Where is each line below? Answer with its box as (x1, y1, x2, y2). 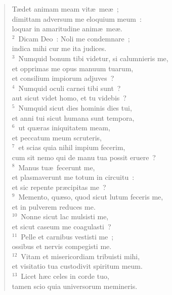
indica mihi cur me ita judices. (12, 43, 107, 54)
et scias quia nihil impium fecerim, (18, 142, 125, 153)
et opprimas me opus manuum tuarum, (12, 63, 134, 73)
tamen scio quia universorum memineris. (12, 280, 138, 291)
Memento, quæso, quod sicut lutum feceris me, (18, 191, 163, 202)
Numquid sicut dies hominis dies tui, (18, 102, 132, 113)
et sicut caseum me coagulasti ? (12, 221, 111, 232)
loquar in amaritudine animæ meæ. (12, 23, 122, 34)
